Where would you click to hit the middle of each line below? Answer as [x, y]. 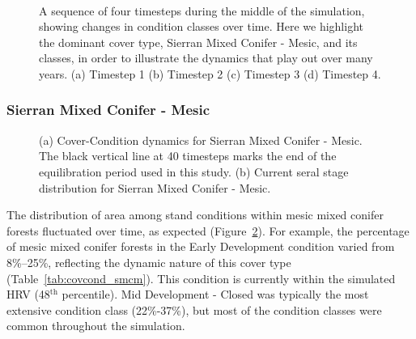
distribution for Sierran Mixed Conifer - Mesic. [155, 187]
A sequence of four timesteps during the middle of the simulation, [202, 10]
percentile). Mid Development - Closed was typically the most [215, 294]
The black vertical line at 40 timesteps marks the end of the [188, 156]
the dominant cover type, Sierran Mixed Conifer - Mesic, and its [198, 42]
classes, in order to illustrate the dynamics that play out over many [206, 58]
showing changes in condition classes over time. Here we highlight [201, 26]
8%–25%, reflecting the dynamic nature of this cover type [149, 262]
